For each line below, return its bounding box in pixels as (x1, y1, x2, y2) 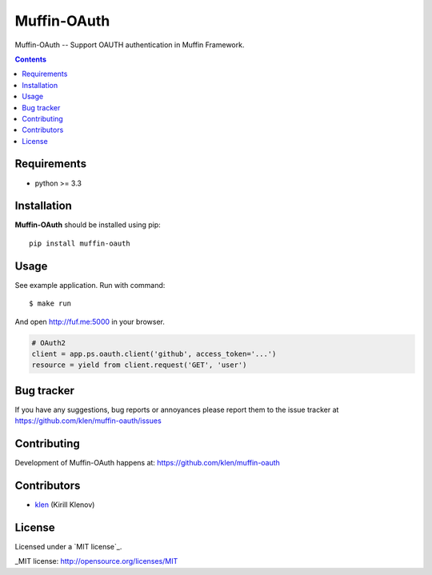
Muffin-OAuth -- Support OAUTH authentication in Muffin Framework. (14, 40, 245, 50)
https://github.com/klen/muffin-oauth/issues (14, 416, 162, 425)
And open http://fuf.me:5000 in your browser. (14, 317, 166, 326)
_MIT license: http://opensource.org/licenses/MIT (14, 557, 178, 566)
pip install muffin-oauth (29, 238, 131, 248)
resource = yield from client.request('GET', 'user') (31, 361, 247, 369)
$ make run (29, 299, 72, 308)
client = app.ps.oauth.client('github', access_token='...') (31, 349, 277, 358)
